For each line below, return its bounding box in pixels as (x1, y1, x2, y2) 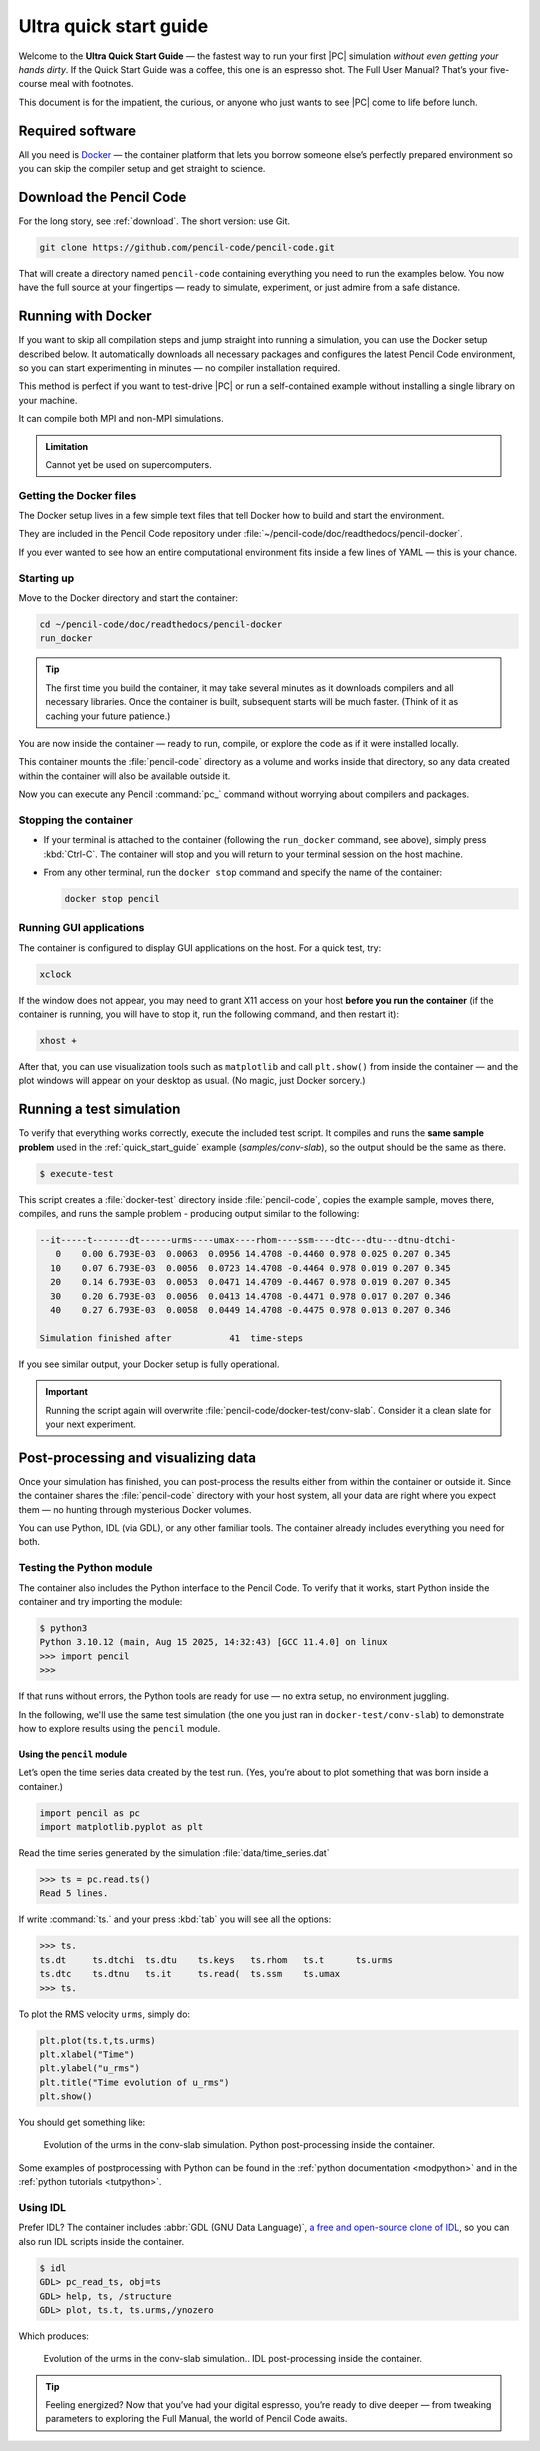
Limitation (45, 440, 89, 452)
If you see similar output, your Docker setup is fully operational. (18, 1358, 280, 1370)
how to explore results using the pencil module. (18, 1722, 221, 1734)
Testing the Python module (18, 1561, 153, 1575)
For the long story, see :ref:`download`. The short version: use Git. (18, 215, 290, 227)
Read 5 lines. (39, 1888, 109, 1899)
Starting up (18, 571, 75, 585)
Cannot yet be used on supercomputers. (45, 458, 212, 470)
